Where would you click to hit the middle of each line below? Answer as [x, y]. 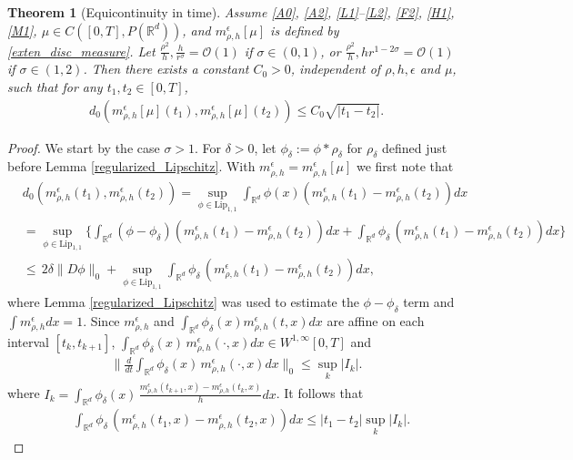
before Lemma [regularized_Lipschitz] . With [131, 166]
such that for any [55, 87]
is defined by [305, 30]
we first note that [405, 166]
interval [28, 341]
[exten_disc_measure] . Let [81, 51]
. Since [101, 321]
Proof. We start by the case [84, 147]
